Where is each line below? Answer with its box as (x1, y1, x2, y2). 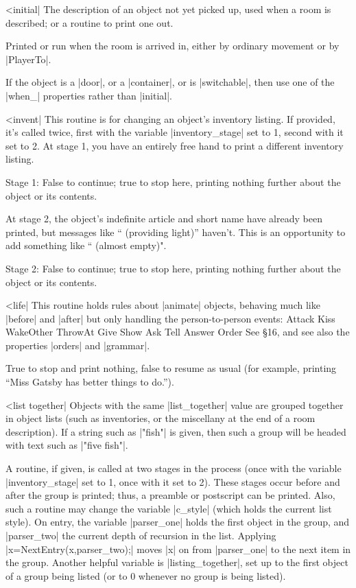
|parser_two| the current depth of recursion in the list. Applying (5, 528, 276, 542)
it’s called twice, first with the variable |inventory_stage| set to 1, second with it (5, 125, 344, 139)
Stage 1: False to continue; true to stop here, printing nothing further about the (5, 174, 341, 189)
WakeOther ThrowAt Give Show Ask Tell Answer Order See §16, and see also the (5, 325, 350, 339)
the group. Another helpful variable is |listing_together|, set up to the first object (5, 555, 348, 569)
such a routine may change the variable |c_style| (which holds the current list (5, 501, 332, 515)
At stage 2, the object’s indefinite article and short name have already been (5, 211, 322, 226)
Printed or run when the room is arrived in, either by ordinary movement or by (5, 38, 340, 53)
